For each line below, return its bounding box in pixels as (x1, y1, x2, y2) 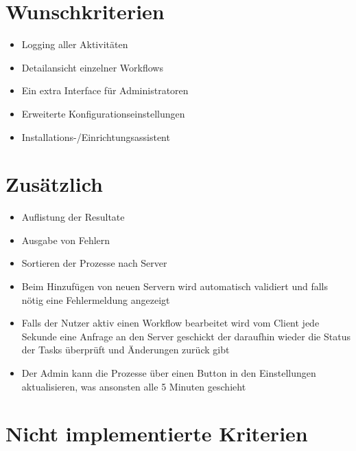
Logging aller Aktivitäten (21, 37, 128, 52)
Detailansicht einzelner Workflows (21, 60, 163, 74)
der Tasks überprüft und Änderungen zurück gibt (21, 342, 230, 357)
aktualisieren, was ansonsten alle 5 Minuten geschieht (21, 379, 246, 393)
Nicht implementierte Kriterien (5, 419, 308, 448)
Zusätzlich (5, 170, 103, 198)
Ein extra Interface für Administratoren (21, 83, 189, 98)
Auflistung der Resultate (21, 210, 125, 224)
